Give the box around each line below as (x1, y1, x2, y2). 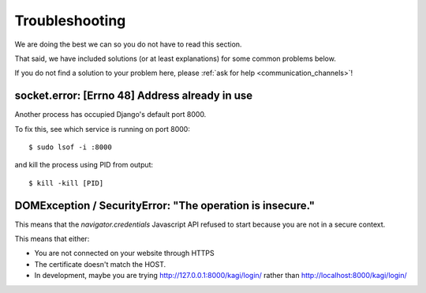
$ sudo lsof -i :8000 (28, 143, 112, 152)
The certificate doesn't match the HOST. (34, 259, 166, 269)
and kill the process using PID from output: (14, 160, 154, 170)
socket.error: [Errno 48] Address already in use (14, 89, 253, 103)
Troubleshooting (14, 12, 126, 29)
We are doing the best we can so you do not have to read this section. (14, 39, 242, 49)
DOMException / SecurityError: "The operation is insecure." (14, 198, 316, 212)
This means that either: (14, 234, 90, 244)
